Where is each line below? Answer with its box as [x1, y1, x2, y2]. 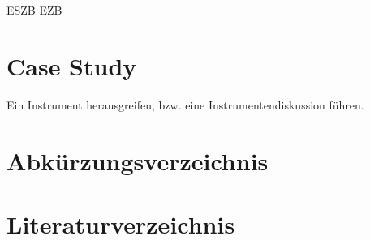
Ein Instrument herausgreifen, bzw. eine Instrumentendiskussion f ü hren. [6, 96, 364, 113]
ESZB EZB [6, 2, 62, 18]
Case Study [6, 49, 137, 82]
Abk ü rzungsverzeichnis [6, 144, 269, 177]
